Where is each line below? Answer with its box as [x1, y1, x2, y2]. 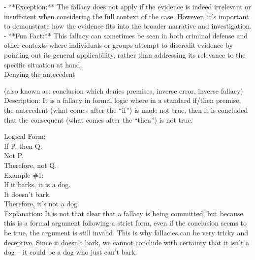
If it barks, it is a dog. [4, 179, 71, 190]
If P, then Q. [4, 140, 42, 151]
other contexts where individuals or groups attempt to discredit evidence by [4, 40, 233, 50]
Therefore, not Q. [4, 160, 57, 170]
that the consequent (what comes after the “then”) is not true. [4, 114, 193, 125]
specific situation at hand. [4, 59, 82, 69]
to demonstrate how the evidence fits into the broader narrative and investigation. [4, 21, 252, 31]
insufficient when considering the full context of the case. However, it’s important [4, 11, 249, 21]
